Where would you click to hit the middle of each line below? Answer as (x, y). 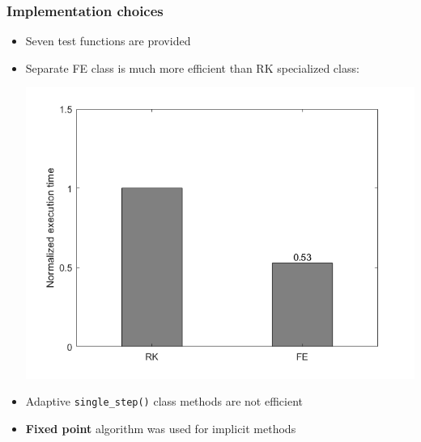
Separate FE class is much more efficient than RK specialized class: (192, 67)
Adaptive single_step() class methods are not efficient (164, 401)
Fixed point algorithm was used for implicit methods (161, 428)
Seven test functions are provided (108, 41)
